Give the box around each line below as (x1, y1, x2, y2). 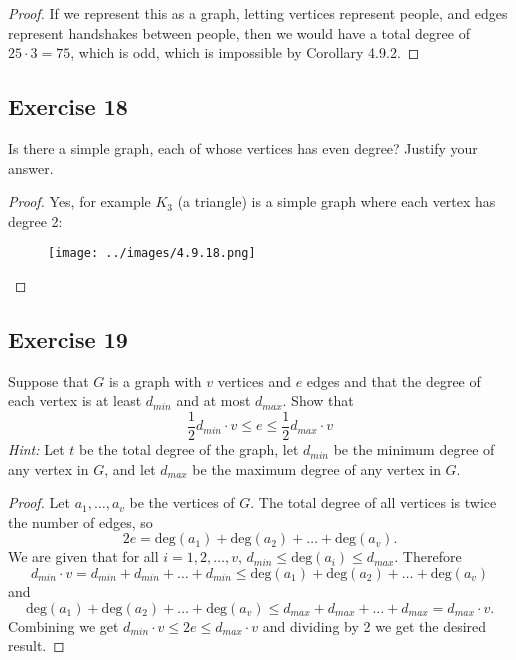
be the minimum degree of (333, 439, 495, 460)
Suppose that (8, 370, 89, 391)
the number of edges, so (8, 511, 153, 532)
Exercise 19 (8, 324, 128, 354)
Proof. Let (8, 492, 70, 513)
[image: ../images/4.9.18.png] (48, 246, 256, 261)
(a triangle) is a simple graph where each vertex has (177, 191, 496, 212)
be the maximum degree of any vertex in (192, 458, 441, 479)
